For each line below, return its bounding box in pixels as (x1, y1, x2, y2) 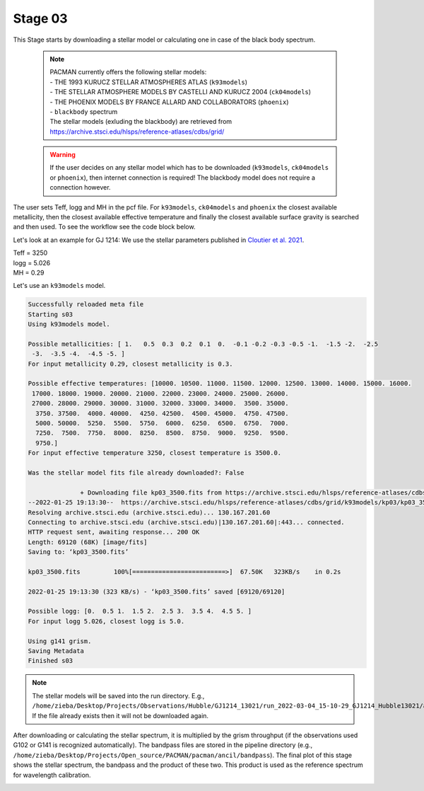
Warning (49, 151, 76, 159)
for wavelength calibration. (13, 770, 91, 779)
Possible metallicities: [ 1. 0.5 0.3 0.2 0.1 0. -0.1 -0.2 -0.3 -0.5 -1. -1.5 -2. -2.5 (28, 340, 378, 348)
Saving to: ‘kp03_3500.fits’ (28, 548, 129, 556)
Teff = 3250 (13, 248, 48, 258)
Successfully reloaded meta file (28, 301, 144, 308)
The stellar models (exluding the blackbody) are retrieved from (49, 117, 232, 126)
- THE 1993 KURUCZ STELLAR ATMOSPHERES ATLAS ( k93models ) (49, 78, 247, 86)
